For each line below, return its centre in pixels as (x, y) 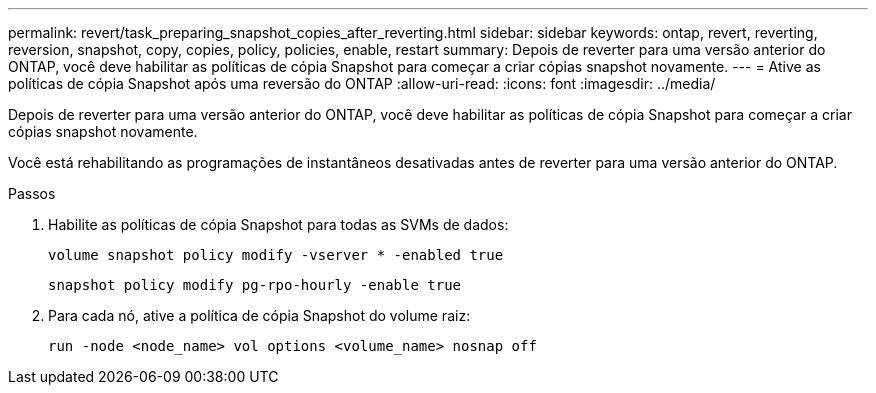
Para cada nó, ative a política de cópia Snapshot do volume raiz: (259, 315)
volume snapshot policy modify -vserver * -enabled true (276, 255)
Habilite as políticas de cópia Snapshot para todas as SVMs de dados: (278, 224)
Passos (32, 193)
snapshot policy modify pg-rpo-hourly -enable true (255, 285)
